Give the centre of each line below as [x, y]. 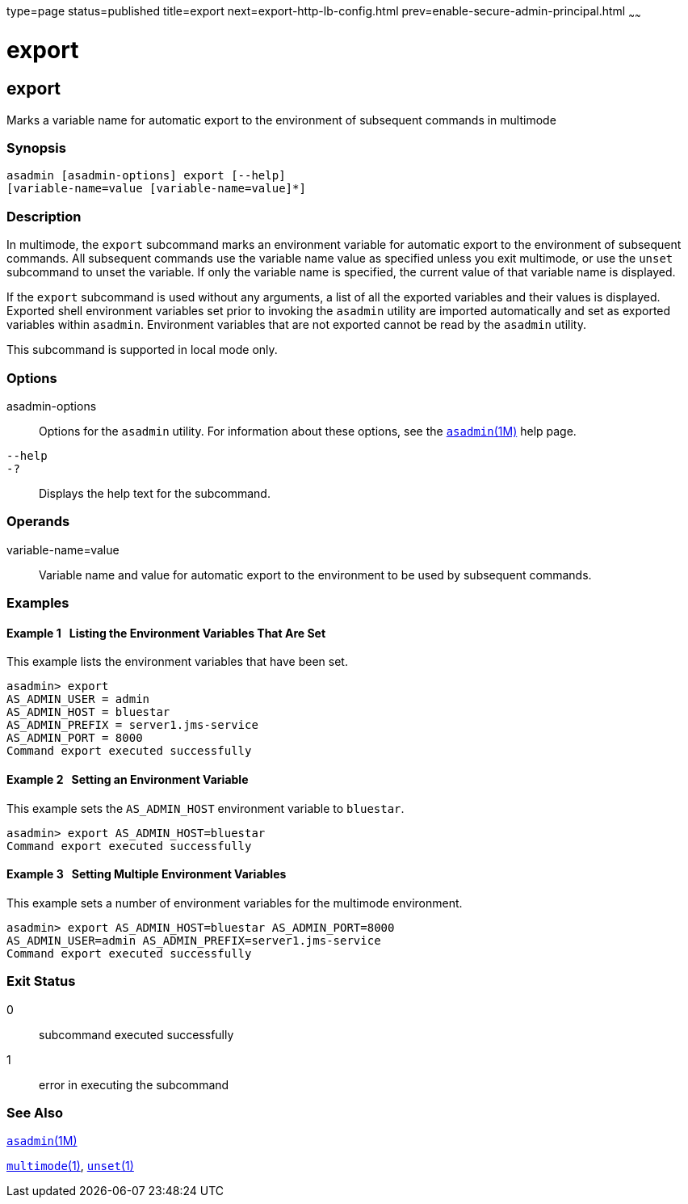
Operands [38, 522]
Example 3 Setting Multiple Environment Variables [147, 874]
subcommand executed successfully [136, 1034]
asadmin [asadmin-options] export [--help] [146, 176]
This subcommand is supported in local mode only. [142, 350]
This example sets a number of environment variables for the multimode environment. [235, 903]
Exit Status [41, 981]
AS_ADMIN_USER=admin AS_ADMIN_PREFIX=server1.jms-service [194, 940]
